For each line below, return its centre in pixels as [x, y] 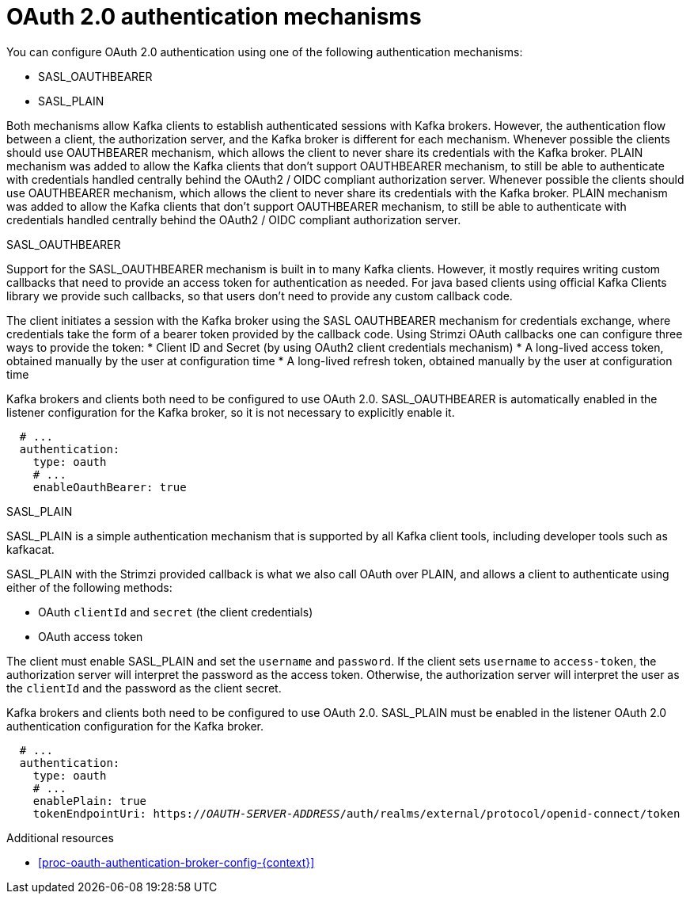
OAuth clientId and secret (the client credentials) [176, 612]
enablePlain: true [90, 801]
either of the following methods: [89, 587]
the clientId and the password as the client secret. [144, 688]
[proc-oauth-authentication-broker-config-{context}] [176, 862]
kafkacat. [30, 549]
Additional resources [60, 837]
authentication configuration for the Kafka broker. [135, 726]
